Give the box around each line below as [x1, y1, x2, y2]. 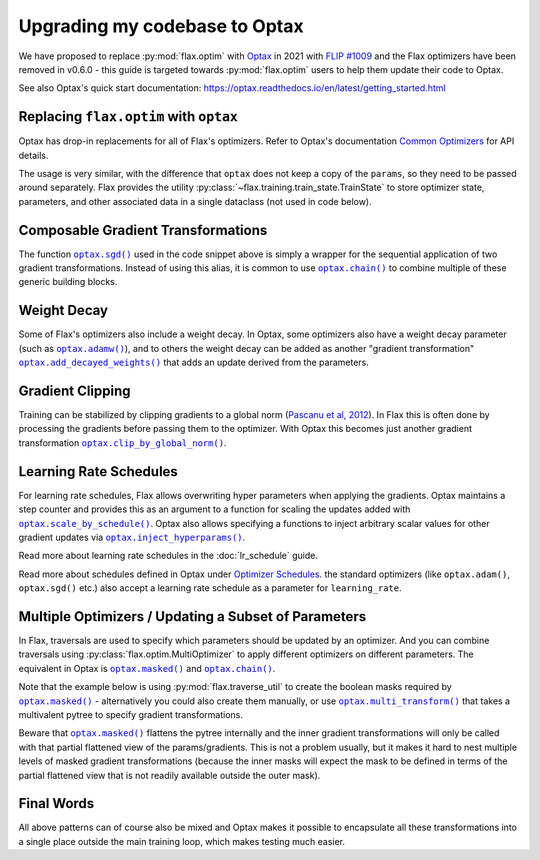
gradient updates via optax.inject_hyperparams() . [18, 531, 246, 543]
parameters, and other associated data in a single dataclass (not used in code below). [18, 195, 372, 207]
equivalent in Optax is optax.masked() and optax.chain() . [18, 662, 276, 674]
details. [18, 149, 49, 161]
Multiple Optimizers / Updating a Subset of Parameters [18, 608, 367, 625]
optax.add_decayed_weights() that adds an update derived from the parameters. [18, 356, 369, 369]
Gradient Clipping [18, 382, 131, 399]
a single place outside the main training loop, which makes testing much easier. [18, 835, 345, 847]
